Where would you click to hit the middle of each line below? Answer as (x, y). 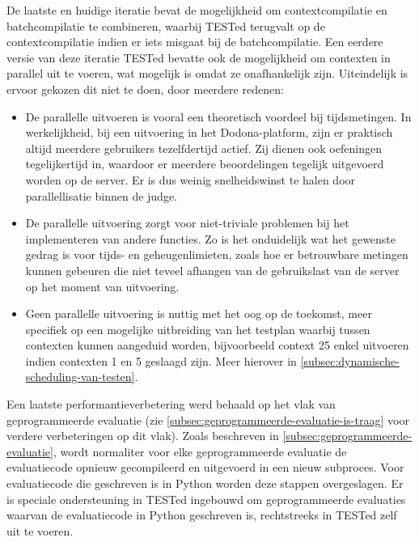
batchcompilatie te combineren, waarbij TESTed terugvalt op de (166, 25)
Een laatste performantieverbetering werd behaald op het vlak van (171, 404)
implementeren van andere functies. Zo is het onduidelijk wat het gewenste (211, 238)
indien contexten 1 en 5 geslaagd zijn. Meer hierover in (161, 360)
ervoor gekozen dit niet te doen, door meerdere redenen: (145, 89)
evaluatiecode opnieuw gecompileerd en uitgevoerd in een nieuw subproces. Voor (205, 467)
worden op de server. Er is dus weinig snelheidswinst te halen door (190, 179)
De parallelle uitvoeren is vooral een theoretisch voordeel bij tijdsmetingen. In (218, 116)
